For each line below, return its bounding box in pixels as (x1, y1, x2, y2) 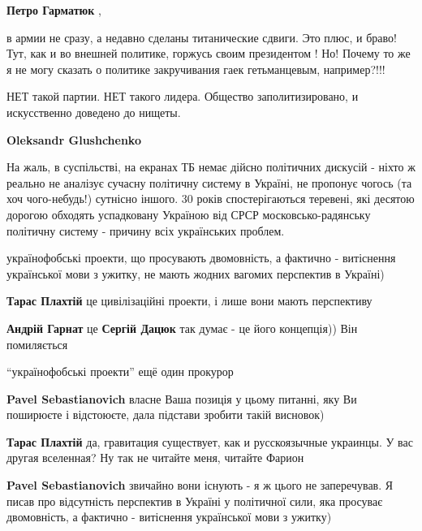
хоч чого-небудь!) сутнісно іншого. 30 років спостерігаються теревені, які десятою (6, 190, 415, 207)
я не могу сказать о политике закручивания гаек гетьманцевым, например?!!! (6, 60, 385, 77)
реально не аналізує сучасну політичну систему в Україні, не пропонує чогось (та (6, 174, 412, 191)
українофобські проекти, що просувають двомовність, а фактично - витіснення (6, 249, 396, 266)
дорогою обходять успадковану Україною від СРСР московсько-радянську (6, 205, 371, 222)
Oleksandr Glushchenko (6, 131, 141, 148)
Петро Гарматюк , (6, 2, 101, 18)
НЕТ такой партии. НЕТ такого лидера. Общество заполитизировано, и (6, 88, 359, 105)
